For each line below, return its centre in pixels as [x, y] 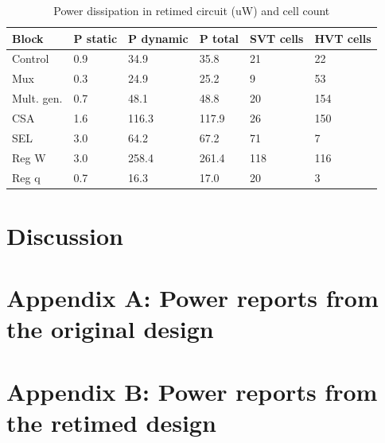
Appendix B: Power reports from [192, 391]
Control [31, 58]
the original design [110, 329]
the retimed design [111, 422]
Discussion [65, 235]
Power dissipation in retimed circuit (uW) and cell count [192, 10]
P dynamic [158, 38]
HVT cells [343, 38]
